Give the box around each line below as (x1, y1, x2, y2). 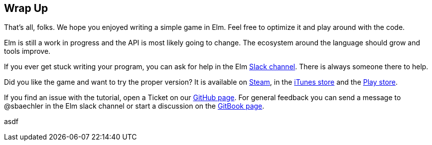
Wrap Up (4, 2, 48, 14)
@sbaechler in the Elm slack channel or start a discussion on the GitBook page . (4, 102, 265, 111)
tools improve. (4, 47, 51, 56)
